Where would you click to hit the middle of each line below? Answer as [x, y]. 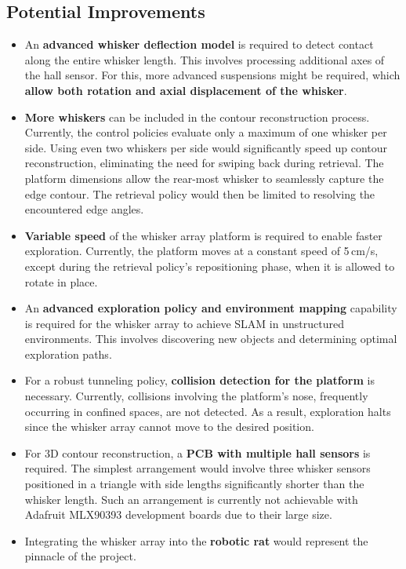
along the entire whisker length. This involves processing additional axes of [205, 59]
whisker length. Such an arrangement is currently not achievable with [191, 499]
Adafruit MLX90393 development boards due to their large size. [178, 514]
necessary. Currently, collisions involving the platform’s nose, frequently [196, 396]
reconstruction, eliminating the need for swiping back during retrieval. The [204, 163]
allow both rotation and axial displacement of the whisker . [186, 90]
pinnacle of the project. [80, 556]
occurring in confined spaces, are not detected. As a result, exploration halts [208, 411]
